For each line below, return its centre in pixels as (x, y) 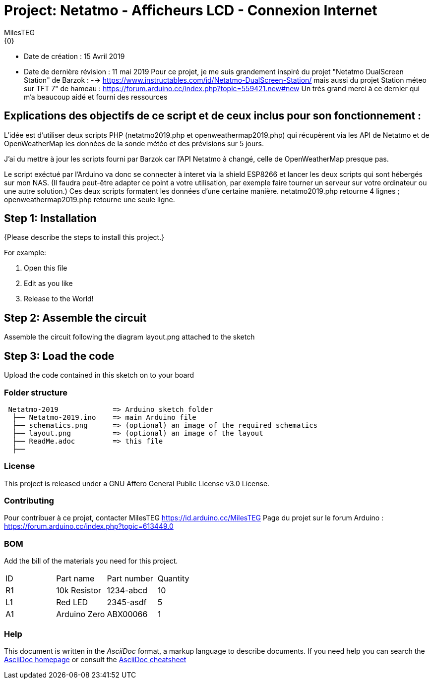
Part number (130, 579)
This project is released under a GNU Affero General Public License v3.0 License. (137, 483)
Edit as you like (48, 284)
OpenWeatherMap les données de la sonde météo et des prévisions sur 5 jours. (134, 143)
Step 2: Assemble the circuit (75, 318)
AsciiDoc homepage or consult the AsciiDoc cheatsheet (95, 659)
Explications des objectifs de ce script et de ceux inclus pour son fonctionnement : (213, 116)
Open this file (46, 268)
